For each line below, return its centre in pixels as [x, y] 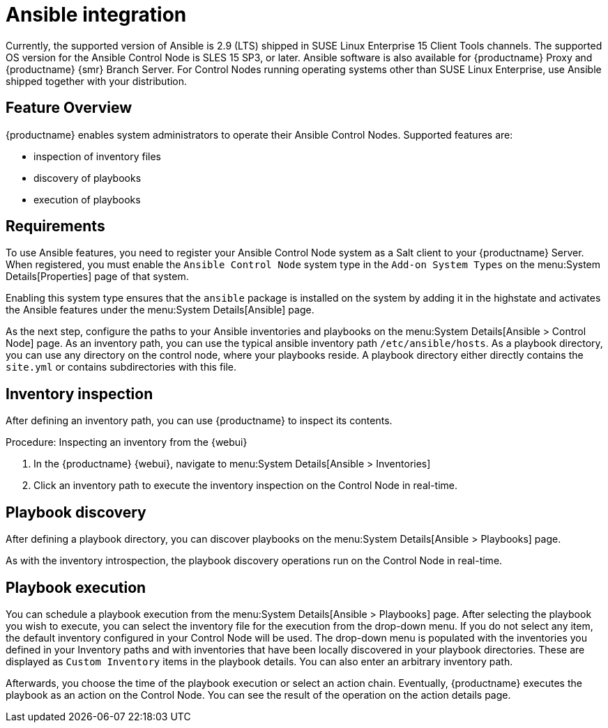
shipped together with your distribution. [97, 81]
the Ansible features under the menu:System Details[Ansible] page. [160, 310]
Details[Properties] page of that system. [97, 277]
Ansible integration [96, 15]
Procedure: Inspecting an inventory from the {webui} [127, 442]
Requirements [55, 226]
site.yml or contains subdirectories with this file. [121, 367]
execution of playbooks [87, 199]
